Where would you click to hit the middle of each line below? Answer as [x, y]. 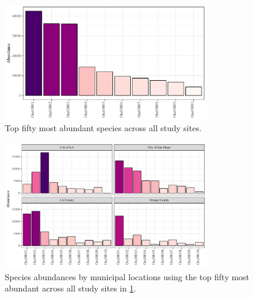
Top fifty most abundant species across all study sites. [103, 128]
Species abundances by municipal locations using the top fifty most [127, 276]
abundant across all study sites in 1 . [70, 288]
